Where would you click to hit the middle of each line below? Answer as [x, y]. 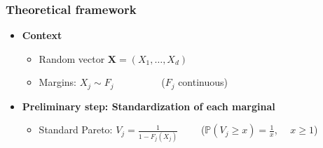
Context [42, 35]
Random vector [72, 58]
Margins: [58, 82]
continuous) [203, 82]
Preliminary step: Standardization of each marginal [149, 106]
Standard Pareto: [76, 129]
